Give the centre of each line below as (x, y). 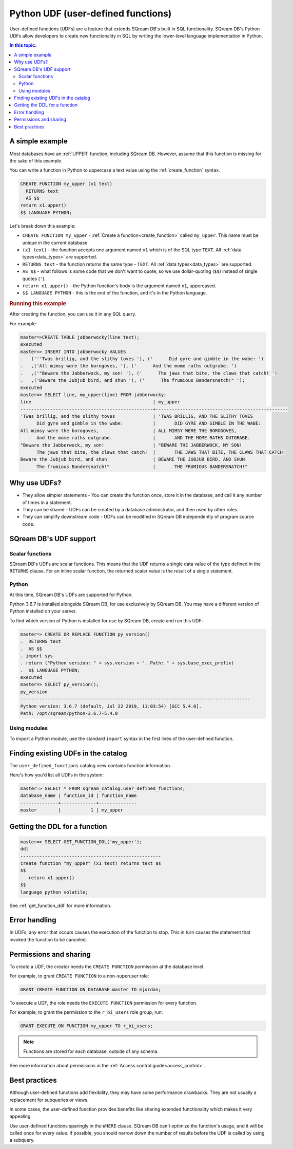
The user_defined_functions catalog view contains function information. (90, 765)
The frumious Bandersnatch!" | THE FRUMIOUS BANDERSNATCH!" (142, 467)
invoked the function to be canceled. (48, 939)
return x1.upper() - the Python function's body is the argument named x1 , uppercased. (119, 286)
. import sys (37, 656)
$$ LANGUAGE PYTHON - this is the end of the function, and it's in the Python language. (115, 293)
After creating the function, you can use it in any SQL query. (73, 314)
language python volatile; (54, 892)
